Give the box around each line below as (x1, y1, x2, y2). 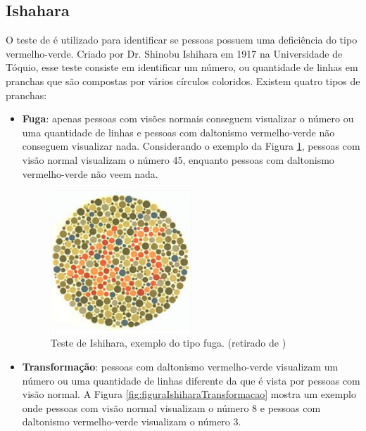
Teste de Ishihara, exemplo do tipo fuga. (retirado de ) (50, 335, 286, 350)
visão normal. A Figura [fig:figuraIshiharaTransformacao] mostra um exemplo (22, 387, 356, 401)
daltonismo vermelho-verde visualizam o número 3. (22, 414, 241, 429)
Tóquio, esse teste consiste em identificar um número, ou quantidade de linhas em (6, 60, 358, 75)
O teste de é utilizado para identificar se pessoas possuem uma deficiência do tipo (6, 32, 358, 47)
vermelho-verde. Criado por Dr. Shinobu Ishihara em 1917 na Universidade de (6, 46, 343, 60)
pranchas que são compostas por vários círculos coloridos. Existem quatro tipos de (6, 73, 360, 88)
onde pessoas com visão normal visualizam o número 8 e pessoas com (22, 400, 321, 415)
